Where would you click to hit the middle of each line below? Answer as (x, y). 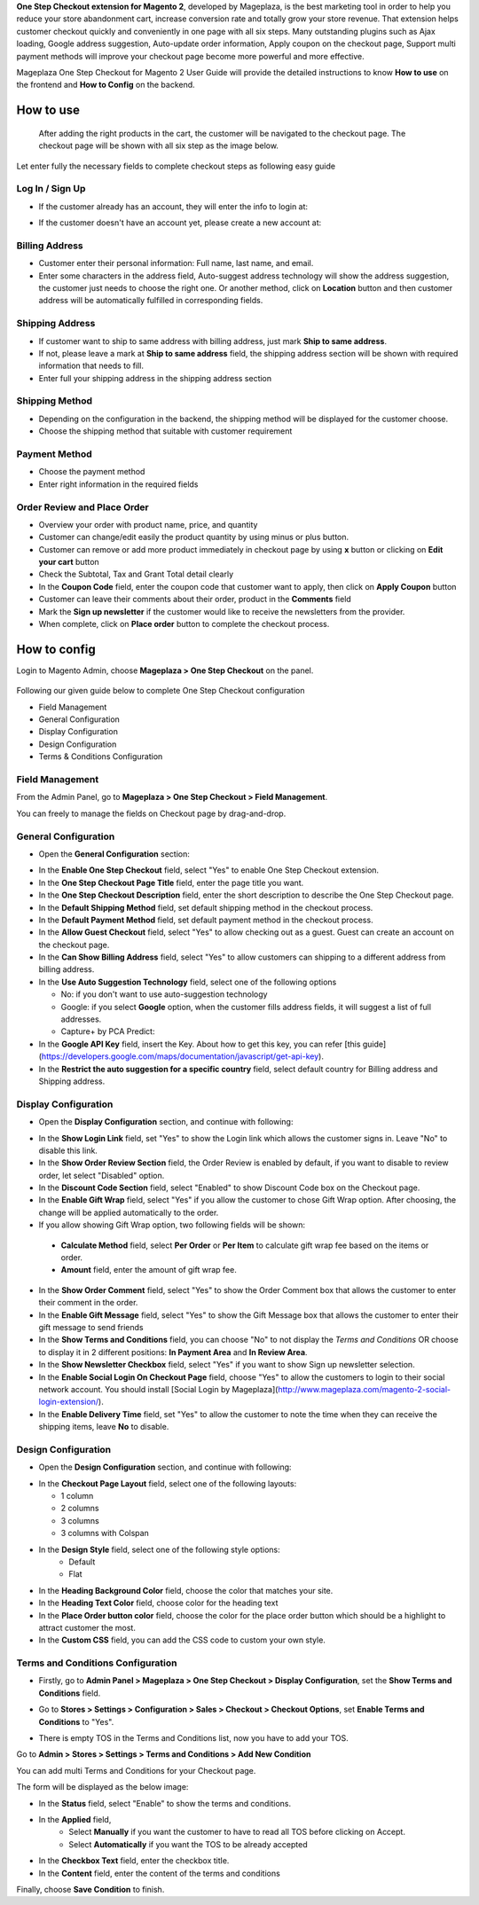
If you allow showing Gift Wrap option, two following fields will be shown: (172, 1225)
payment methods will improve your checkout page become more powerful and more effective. (190, 56)
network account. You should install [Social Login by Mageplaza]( (158, 1389)
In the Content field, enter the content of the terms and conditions (160, 1873)
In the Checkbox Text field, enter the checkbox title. (134, 1861)
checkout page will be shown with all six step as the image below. (159, 145)
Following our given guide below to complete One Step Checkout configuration (161, 691)
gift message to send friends (91, 1327)
